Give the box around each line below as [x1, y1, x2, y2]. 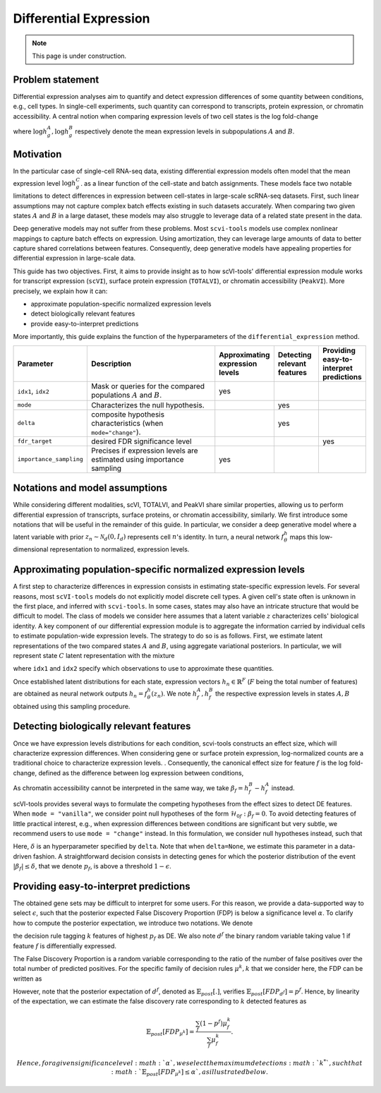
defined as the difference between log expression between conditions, [38, 768, 244, 777]
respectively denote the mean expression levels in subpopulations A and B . [75, 127, 295, 136]
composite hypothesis [90, 410, 165, 419]
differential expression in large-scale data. [13, 254, 136, 263]
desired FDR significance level [90, 436, 192, 446]
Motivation [13, 148, 62, 160]
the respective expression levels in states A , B [215, 689, 350, 698]
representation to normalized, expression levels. [49, 545, 190, 554]
